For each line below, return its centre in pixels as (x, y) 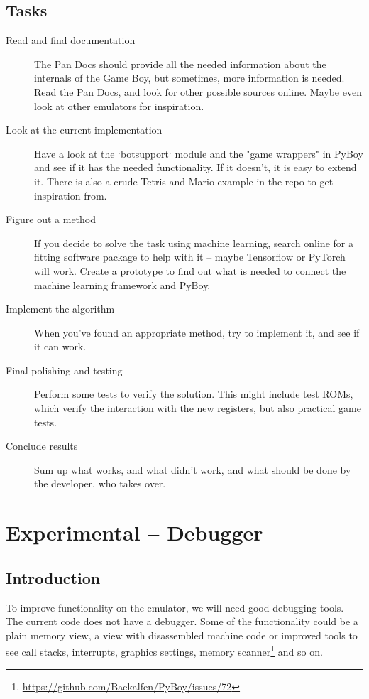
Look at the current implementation (84, 130)
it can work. (60, 346)
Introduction (53, 577)
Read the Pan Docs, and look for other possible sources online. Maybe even (198, 91)
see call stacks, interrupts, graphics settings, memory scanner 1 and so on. (164, 651)
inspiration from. (71, 195)
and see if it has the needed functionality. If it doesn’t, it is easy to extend (195, 167)
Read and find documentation (71, 40)
